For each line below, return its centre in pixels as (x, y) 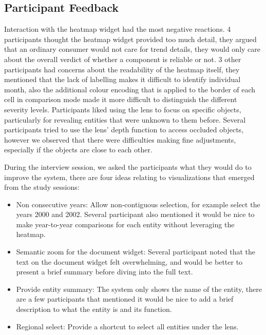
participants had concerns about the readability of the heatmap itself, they (122, 69)
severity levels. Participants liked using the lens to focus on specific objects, (123, 109)
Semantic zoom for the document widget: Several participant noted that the (136, 252)
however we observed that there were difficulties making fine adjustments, (120, 139)
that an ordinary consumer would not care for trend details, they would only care (132, 49)
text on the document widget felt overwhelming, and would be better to (129, 261)
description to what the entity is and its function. (94, 309)
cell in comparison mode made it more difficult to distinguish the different (121, 99)
